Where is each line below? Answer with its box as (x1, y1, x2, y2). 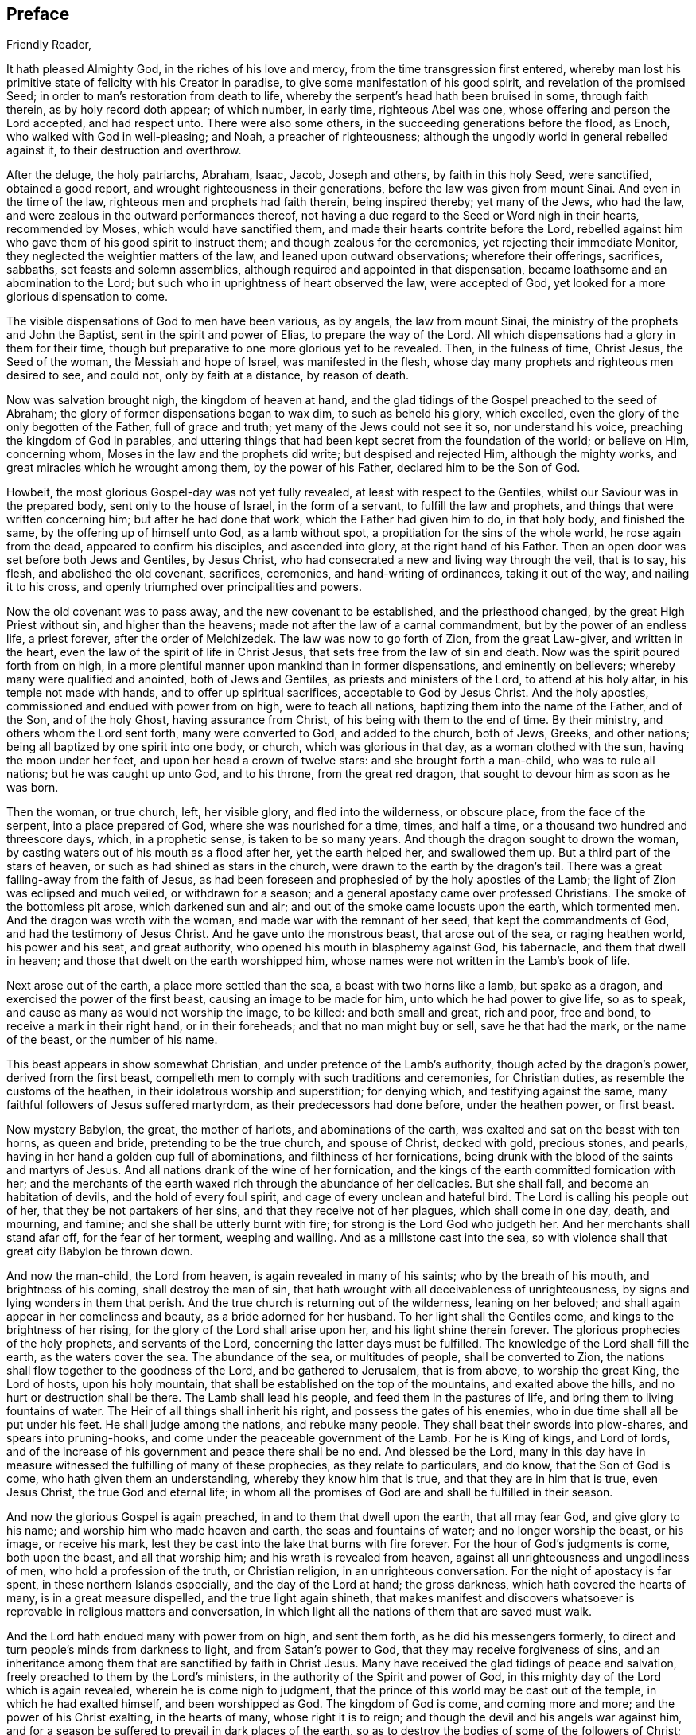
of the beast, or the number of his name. (6, 1033, 218, 1047)
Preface (6, 4, 70, 24)
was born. (6, 780, 59, 795)
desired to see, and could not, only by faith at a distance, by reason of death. (6, 368, 410, 383)
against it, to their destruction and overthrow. (6, 143, 242, 158)
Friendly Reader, (6, 37, 92, 52)
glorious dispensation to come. (6, 290, 168, 304)
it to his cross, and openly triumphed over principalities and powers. (6, 580, 362, 594)
